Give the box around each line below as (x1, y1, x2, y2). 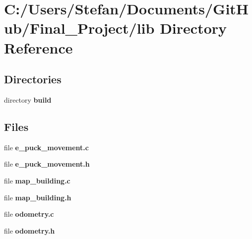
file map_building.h (4, 192, 71, 202)
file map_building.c (4, 175, 70, 185)
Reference (4, 37, 73, 58)
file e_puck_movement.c (4, 142, 89, 152)
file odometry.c (4, 209, 54, 219)
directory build (4, 94, 52, 105)
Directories (4, 71, 62, 87)
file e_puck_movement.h (4, 159, 90, 169)
